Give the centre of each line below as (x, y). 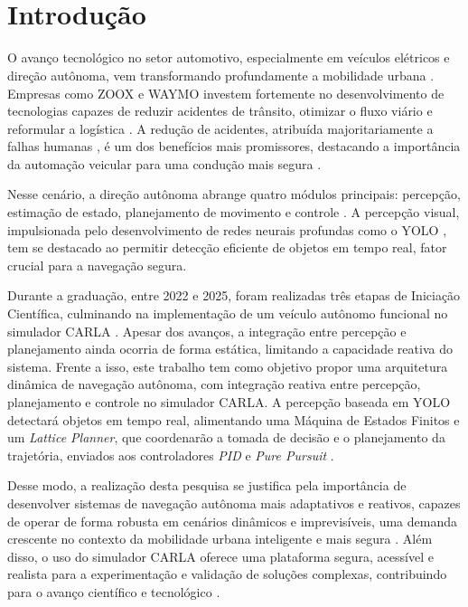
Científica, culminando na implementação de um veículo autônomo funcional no (228, 313)
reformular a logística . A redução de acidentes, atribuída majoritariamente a (220, 128)
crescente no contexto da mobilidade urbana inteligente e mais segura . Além (220, 539)
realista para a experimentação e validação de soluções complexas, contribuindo (227, 574)
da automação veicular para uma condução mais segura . (164, 163)
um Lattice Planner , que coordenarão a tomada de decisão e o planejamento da (226, 437)
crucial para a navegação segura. (97, 265)
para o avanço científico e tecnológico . (114, 591)
